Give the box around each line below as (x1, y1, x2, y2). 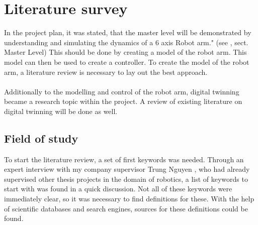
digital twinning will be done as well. (4, 105, 118, 116)
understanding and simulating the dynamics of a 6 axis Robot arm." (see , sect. (4, 37, 248, 47)
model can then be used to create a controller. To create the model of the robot (4, 56, 249, 67)
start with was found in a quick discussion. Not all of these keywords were (4, 183, 232, 194)
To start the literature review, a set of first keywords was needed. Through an (4, 154, 244, 164)
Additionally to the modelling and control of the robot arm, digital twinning (4, 86, 239, 96)
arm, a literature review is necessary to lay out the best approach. (4, 66, 208, 77)
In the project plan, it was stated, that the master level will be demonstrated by (4, 27, 251, 38)
